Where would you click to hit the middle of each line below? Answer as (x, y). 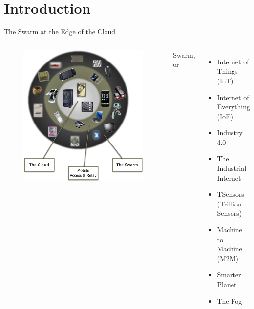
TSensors (231, 194)
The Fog (230, 300)
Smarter (229, 275)
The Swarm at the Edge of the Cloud (60, 31)
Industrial (232, 168)
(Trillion (229, 203)
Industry (230, 133)
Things (227, 71)
